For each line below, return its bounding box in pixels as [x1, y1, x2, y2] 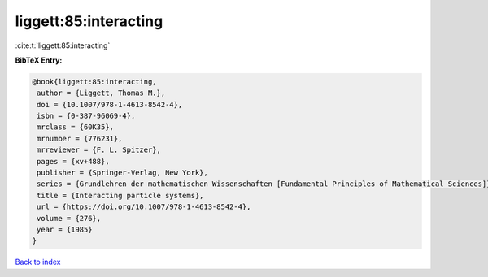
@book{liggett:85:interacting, [32, 77, 158, 86]
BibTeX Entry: [15, 55, 63, 65]
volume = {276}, [37, 214, 102, 223]
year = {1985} [37, 225, 93, 234]
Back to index [15, 257, 61, 267]
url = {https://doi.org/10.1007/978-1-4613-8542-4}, [37, 202, 251, 211]
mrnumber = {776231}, [37, 134, 123, 143]
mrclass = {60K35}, [37, 123, 114, 132]
